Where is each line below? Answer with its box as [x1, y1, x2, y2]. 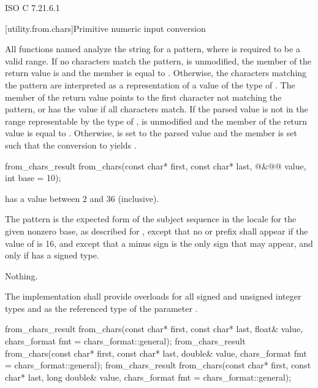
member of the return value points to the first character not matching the [5, 90, 282, 103]
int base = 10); [5, 171, 61, 184]
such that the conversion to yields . [5, 138, 137, 151]
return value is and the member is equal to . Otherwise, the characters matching [5, 66, 307, 79]
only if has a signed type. [5, 249, 99, 262]
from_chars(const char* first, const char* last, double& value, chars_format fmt [5, 346, 307, 359]
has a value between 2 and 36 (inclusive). [5, 192, 159, 204]
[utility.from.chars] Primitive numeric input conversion [5, 21, 206, 34]
